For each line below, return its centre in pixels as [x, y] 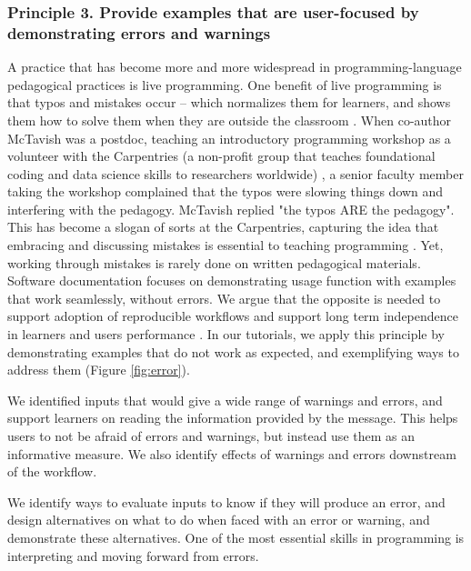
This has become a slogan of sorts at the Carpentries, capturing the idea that [223, 227]
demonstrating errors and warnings [139, 32]
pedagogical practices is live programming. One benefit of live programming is [225, 84]
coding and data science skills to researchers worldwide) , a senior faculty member [235, 173]
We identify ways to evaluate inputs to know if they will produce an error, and [226, 501]
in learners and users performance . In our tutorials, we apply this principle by [226, 334]
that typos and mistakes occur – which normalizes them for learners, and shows [229, 102]
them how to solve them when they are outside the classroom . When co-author [230, 120]
